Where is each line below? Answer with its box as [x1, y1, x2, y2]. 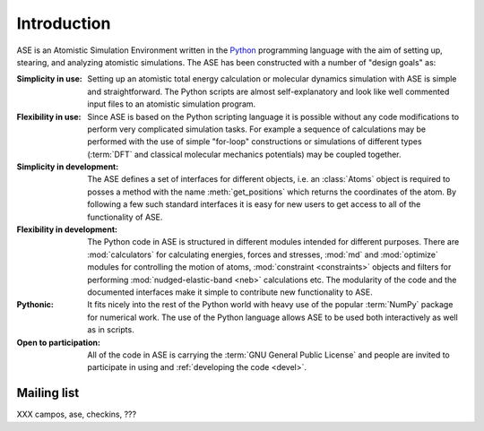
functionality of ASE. [87, 211, 163, 222]
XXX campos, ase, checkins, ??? [16, 409, 137, 420]
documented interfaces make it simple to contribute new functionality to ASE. [87, 287, 374, 297]
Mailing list [16, 385, 80, 401]
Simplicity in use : [16, 73, 82, 84]
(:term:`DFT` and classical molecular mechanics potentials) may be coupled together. [87, 149, 402, 159]
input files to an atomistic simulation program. [87, 99, 256, 109]
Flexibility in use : [16, 111, 82, 122]
